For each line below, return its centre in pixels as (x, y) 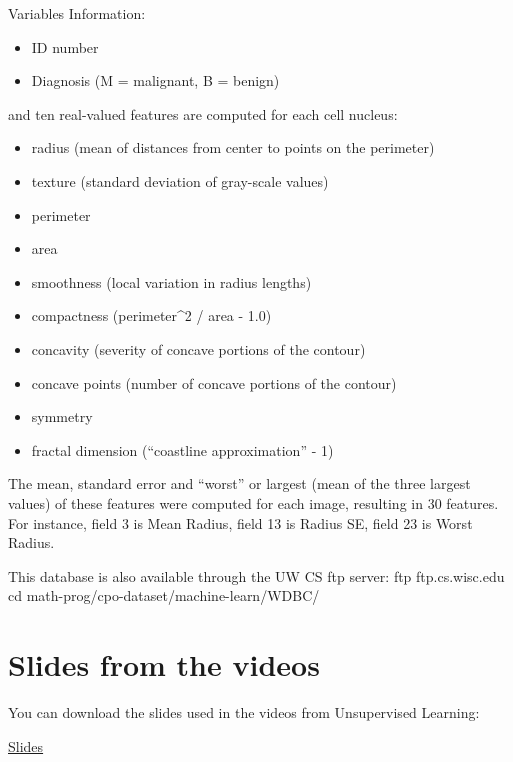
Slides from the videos (164, 664)
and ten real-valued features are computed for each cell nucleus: (203, 113)
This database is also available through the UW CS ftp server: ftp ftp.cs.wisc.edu (256, 575)
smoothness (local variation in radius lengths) (171, 281)
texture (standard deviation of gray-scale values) (180, 180)
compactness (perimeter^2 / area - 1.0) (151, 315)
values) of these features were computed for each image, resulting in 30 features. (253, 502)
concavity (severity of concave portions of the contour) (198, 348)
